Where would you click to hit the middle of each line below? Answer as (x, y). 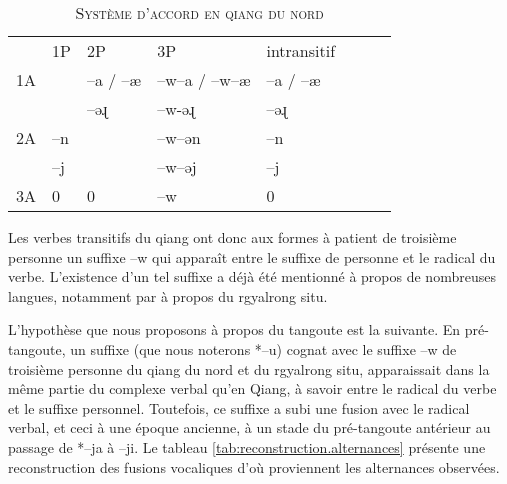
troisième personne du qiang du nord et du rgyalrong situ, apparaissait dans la (249, 368)
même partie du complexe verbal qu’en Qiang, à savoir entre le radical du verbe (252, 388)
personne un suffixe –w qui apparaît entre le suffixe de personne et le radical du (252, 256)
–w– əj (177, 166)
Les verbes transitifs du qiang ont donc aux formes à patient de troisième (232, 237)
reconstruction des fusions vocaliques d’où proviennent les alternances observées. (254, 466)
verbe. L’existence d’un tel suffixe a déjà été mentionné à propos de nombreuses (252, 276)
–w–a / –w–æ (204, 79)
